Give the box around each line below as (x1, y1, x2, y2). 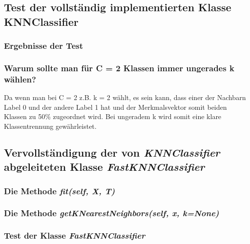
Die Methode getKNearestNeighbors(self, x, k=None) (4, 207, 219, 219)
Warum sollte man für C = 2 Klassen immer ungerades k (4, 61, 234, 74)
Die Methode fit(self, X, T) (4, 184, 115, 197)
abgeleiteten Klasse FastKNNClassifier (4, 159, 205, 174)
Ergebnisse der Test (4, 40, 83, 52)
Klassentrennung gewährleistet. (4, 121, 97, 131)
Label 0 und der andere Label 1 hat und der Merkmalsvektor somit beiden (4, 102, 227, 112)
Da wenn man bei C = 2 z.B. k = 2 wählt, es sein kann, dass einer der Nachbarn (4, 92, 246, 102)
